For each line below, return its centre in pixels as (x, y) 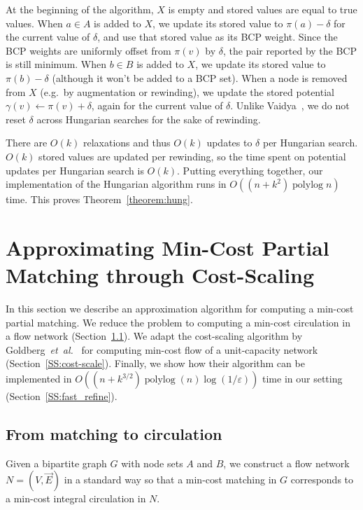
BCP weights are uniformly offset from (88, 50)
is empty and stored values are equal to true (263, 9)
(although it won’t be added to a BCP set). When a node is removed (200, 77)
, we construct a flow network (286, 463)
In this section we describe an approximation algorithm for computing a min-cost (180, 309)
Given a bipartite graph (56, 463)
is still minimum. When (56, 64)
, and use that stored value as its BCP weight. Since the (218, 37)
